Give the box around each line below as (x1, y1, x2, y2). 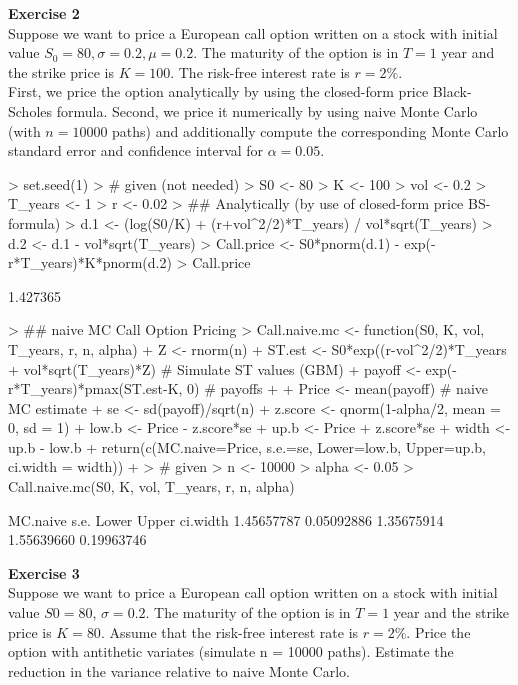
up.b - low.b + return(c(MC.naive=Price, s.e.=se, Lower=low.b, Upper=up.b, (8, 436, 486, 457)
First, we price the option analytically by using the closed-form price (8, 81, 429, 102)
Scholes (8, 100, 53, 121)
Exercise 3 (8, 562, 80, 583)
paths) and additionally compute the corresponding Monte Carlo (112, 120, 509, 141)
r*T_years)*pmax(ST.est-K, (8, 378, 183, 399)
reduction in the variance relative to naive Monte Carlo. (8, 660, 350, 681)
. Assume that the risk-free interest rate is (100, 621, 359, 642)
